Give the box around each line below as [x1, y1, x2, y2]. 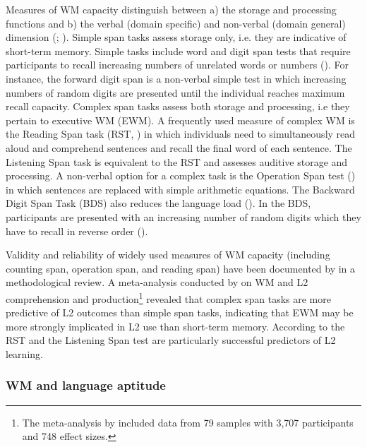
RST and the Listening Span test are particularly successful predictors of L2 [6, 333, 336, 347]
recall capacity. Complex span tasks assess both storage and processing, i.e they [6, 99, 350, 114]
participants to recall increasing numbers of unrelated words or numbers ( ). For [6, 57, 349, 72]
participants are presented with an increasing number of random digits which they [6, 209, 361, 224]
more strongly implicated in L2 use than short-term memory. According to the [6, 318, 345, 333]
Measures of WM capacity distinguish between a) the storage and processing [6, 2, 337, 16]
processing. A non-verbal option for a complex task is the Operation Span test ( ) [6, 168, 356, 183]
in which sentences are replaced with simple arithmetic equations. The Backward [6, 181, 355, 196]
